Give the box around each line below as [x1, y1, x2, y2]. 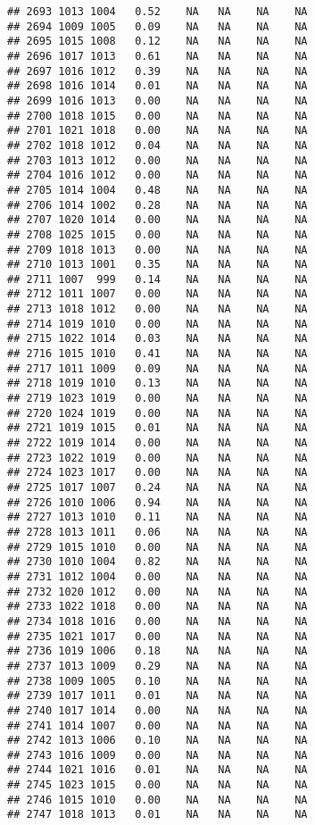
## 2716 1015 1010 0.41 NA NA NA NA [7, 347, 308, 361]
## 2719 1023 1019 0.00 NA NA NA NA [7, 392, 308, 405]
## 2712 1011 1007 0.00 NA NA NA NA [7, 287, 308, 301]
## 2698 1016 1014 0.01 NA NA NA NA [7, 79, 308, 93]
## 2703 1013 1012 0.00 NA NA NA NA [7, 154, 308, 167]
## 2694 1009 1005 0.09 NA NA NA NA [7, 20, 308, 33]
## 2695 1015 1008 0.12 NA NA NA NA [7, 35, 308, 48]
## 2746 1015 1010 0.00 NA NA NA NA [7, 793, 308, 806]
